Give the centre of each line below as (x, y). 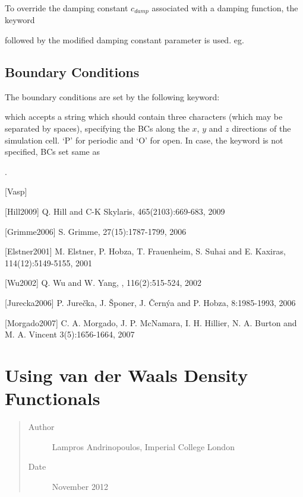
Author (41, 427)
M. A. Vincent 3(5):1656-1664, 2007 (70, 334)
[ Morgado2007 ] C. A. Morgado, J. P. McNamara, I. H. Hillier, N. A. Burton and (151, 322)
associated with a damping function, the (225, 8)
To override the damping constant (67, 8)
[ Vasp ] (16, 191)
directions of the (261, 128)
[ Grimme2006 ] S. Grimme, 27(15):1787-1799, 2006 (96, 231)
